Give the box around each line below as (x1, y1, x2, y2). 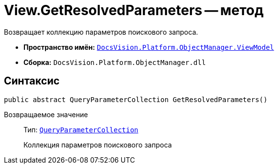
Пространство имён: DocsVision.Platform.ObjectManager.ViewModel (23, 42, 274, 51)
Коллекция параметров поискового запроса (23, 140, 172, 149)
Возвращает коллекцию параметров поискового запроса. (4, 27, 198, 36)
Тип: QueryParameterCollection (23, 125, 139, 134)
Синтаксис (4, 75, 60, 87)
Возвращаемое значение (4, 110, 88, 119)
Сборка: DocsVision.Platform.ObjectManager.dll (23, 58, 206, 66)
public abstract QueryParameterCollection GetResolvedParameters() (4, 95, 268, 104)
